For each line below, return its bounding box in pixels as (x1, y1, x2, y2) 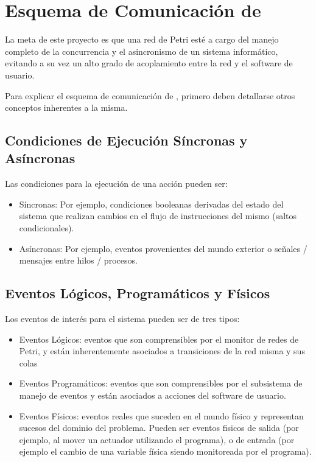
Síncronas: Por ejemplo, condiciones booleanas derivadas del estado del (19, 197, 284, 210)
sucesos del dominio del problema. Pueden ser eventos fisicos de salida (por (19, 421, 299, 434)
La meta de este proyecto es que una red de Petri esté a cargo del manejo (5, 33, 279, 46)
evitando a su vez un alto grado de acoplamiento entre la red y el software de (5, 57, 293, 69)
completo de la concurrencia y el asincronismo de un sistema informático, (5, 44, 278, 57)
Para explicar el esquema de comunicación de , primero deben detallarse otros (5, 89, 295, 102)
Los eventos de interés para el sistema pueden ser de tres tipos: (5, 312, 240, 325)
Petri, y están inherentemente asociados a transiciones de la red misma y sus (19, 345, 305, 357)
